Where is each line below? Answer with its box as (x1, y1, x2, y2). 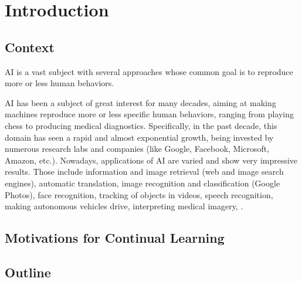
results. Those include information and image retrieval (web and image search (5, 165, 284, 178)
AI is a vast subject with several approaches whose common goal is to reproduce (5, 65, 293, 77)
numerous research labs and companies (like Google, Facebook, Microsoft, (5, 142, 270, 155)
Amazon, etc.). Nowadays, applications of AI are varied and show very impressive (5, 154, 298, 166)
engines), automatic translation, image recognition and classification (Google (5, 176, 280, 189)
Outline (5, 263, 51, 281)
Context (5, 38, 55, 56)
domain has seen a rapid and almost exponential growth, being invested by (5, 131, 274, 143)
